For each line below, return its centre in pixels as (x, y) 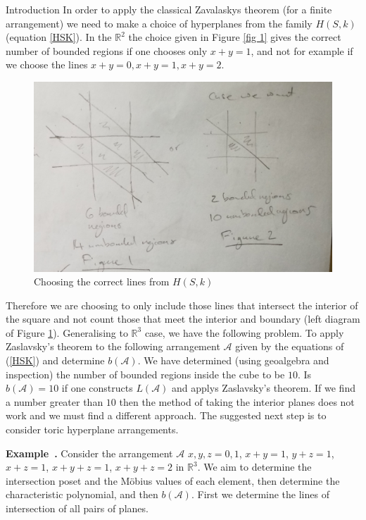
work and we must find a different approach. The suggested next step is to (166, 415)
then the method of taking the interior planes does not (237, 401)
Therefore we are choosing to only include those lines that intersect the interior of (182, 305)
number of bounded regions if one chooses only (107, 50)
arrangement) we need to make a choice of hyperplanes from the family (159, 23)
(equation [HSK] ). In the (59, 37)
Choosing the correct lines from (102, 281)
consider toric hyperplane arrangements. (92, 429)
